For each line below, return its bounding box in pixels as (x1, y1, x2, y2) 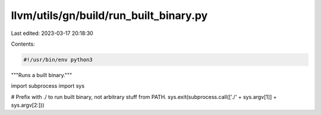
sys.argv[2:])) (11, 101, 45, 109)
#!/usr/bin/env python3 (23, 56, 93, 63)
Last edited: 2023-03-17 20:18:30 (11, 30, 93, 37)
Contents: (11, 40, 35, 47)
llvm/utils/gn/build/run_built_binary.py (11, 9, 208, 22)
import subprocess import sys (11, 82, 85, 90)
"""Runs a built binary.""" (11, 71, 73, 78)
